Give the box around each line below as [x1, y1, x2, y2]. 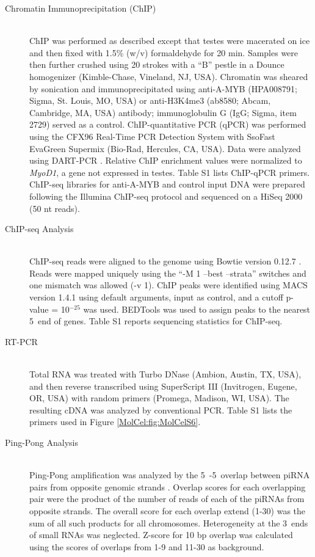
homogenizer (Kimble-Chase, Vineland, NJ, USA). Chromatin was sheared [29, 70, 308, 82]
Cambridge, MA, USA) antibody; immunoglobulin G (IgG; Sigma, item [29, 106, 297, 118]
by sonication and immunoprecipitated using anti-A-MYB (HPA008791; [29, 82, 297, 95]
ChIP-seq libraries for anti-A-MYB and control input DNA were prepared [29, 178, 305, 191]
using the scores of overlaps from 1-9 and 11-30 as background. [29, 540, 264, 553]
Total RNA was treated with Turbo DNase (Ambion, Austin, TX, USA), [29, 368, 302, 380]
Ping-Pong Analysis [5, 436, 78, 448]
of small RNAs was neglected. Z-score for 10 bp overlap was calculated [29, 528, 293, 541]
